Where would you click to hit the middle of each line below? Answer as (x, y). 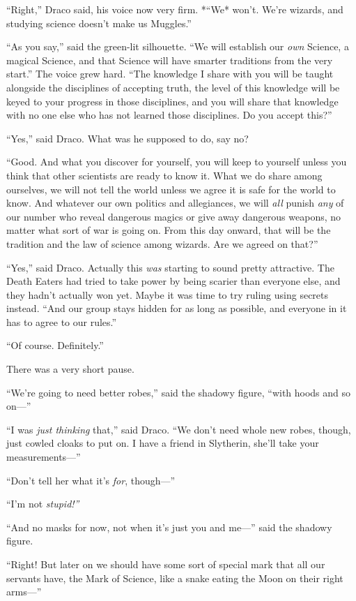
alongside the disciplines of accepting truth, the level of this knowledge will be (173, 87)
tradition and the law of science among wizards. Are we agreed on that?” (162, 243)
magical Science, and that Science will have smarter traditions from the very (170, 60)
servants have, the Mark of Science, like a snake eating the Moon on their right (175, 578)
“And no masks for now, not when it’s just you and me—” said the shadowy (169, 527)
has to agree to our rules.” (62, 321)
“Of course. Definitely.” (55, 345)
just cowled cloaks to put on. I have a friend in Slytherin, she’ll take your (163, 443)
